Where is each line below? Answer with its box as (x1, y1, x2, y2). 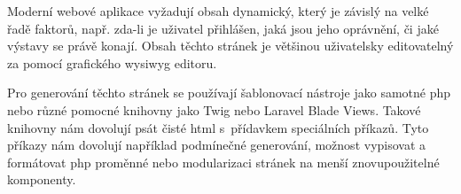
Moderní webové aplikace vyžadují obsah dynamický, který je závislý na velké (7, 2, 429, 19)
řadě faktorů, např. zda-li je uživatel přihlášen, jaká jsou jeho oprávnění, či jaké (7, 19, 439, 37)
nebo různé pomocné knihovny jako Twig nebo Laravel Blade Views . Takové (7, 100, 421, 119)
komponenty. (7, 170, 76, 189)
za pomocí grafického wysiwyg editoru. (7, 53, 217, 72)
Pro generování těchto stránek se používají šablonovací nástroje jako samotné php (7, 83, 451, 102)
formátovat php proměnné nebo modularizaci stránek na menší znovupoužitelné (7, 152, 440, 171)
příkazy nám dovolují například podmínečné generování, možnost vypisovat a (7, 136, 426, 154)
